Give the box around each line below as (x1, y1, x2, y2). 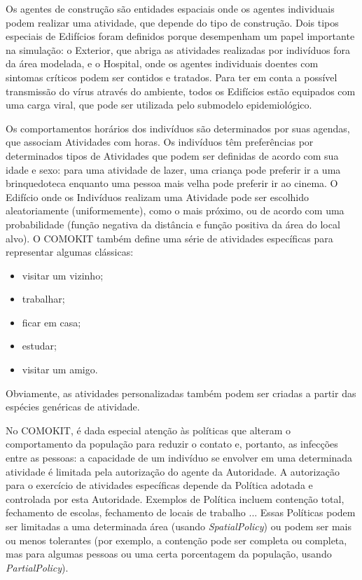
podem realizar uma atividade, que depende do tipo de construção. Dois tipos (6, 15, 339, 29)
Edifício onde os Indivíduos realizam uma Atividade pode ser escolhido (6, 189, 309, 204)
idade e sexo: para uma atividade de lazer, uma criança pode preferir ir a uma (6, 162, 341, 177)
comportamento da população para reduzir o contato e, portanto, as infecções (6, 436, 338, 451)
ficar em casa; (22, 315, 81, 329)
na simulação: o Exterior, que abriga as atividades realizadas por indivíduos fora (6, 42, 351, 57)
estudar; (22, 338, 57, 353)
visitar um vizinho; (22, 268, 104, 282)
